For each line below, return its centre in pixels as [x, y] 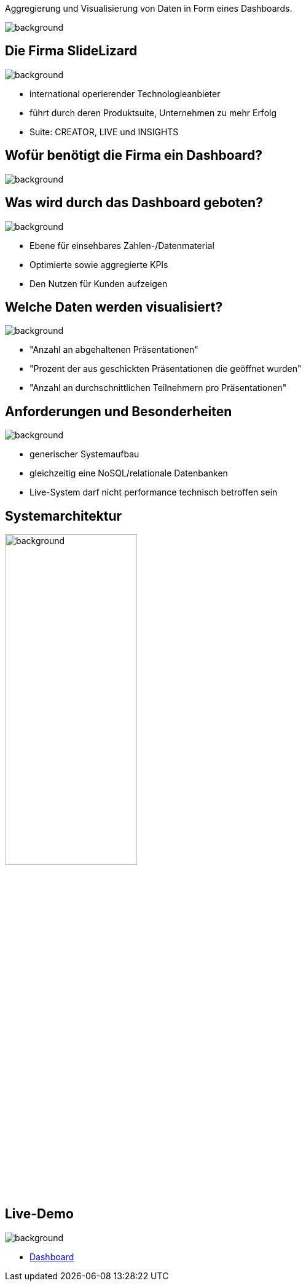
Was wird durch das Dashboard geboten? [134, 203]
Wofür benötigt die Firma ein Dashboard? [134, 156]
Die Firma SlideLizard [71, 51]
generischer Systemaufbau [84, 454]
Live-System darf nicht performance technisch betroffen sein [154, 492]
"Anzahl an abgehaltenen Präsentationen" [114, 350]
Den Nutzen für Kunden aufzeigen [99, 283]
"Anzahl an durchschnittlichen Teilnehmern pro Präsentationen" [158, 388]
